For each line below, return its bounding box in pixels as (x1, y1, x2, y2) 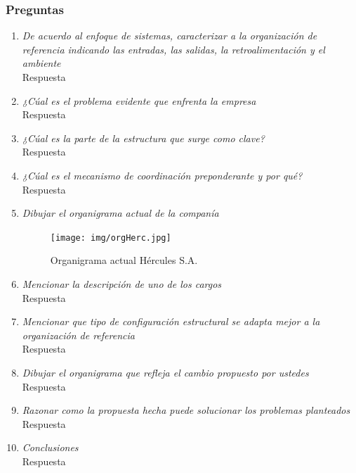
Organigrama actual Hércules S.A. (50, 253, 198, 267)
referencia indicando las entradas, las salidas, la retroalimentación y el (22, 42, 325, 56)
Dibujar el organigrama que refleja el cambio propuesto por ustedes (22, 365, 309, 379)
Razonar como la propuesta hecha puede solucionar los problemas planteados (22, 403, 350, 417)
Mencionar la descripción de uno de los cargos (22, 277, 222, 291)
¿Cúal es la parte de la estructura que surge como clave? (22, 130, 265, 145)
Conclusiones (22, 440, 79, 455)
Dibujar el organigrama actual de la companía (22, 206, 219, 220)
